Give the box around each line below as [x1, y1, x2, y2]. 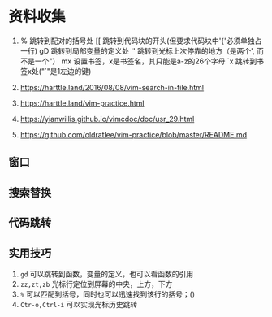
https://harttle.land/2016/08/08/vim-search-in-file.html [19, 82, 205, 92]
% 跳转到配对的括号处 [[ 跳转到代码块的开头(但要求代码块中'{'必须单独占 [19, 36, 262, 46]
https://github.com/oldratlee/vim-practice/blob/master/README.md [19, 129, 248, 139]
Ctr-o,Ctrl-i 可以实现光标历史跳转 [19, 299, 138, 309]
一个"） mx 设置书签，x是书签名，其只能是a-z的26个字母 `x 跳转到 [34, 56, 257, 66]
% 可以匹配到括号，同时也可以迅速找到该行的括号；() [19, 289, 196, 299]
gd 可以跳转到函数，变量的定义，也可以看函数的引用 [19, 269, 194, 279]
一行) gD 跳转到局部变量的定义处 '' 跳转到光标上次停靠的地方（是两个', [19, 46, 255, 55]
